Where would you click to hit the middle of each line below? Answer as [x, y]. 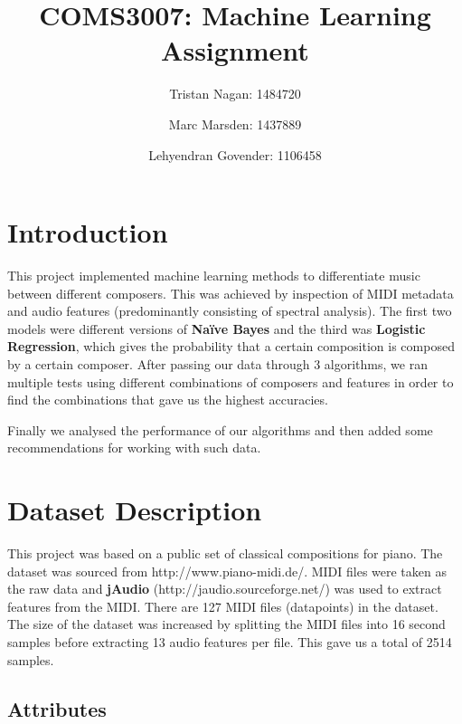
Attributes [57, 708]
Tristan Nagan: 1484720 [235, 94]
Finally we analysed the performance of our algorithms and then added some [220, 429]
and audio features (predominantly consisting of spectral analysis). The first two [230, 311]
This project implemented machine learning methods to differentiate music [214, 276]
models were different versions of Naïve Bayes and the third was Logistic [217, 328]
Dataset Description [135, 510]
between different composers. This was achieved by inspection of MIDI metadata [231, 293]
